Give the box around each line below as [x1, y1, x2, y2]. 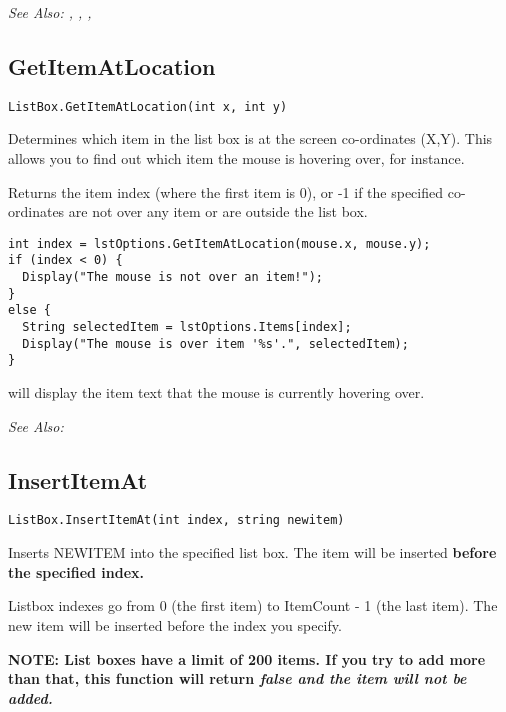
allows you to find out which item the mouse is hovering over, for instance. [8, 148, 465, 169]
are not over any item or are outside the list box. [68, 201, 368, 222]
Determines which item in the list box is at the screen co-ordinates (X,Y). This [8, 128, 493, 149]
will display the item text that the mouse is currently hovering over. [8, 382, 425, 403]
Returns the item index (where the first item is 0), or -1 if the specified [8, 181, 444, 202]
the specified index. [8, 561, 145, 582]
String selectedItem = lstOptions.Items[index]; [22, 320, 352, 335]
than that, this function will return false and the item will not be [8, 668, 467, 689]
